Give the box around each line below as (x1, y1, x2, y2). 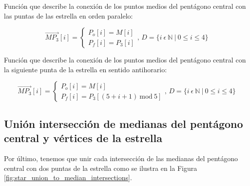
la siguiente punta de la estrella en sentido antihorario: (4, 64, 167, 74)
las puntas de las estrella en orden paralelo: (4, 10, 133, 21)
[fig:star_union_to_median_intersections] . (4, 172, 132, 183)
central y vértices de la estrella (4, 130, 162, 145)
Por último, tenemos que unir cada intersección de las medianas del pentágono (4, 153, 238, 163)
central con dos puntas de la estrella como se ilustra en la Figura (4, 163, 197, 173)
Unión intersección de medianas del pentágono (4, 116, 243, 131)
